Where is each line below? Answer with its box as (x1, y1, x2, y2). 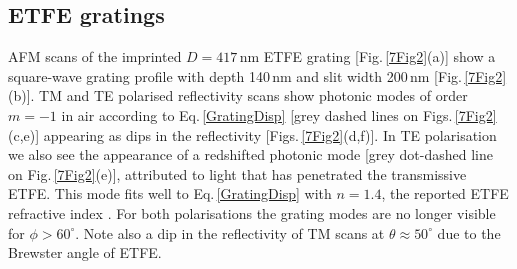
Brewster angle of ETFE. (8, 242, 162, 263)
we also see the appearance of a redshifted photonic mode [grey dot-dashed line (8, 144, 493, 165)
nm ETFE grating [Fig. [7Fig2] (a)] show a (239, 46, 496, 67)
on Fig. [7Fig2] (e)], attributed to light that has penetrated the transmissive (8, 163, 467, 184)
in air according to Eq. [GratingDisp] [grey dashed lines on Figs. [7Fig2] (61, 104, 497, 125)
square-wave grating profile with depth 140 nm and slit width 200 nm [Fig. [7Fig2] (8, 65, 507, 86)
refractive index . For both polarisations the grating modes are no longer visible (8, 202, 496, 223)
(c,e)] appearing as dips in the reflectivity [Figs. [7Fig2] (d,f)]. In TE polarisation (8, 124, 497, 145)
